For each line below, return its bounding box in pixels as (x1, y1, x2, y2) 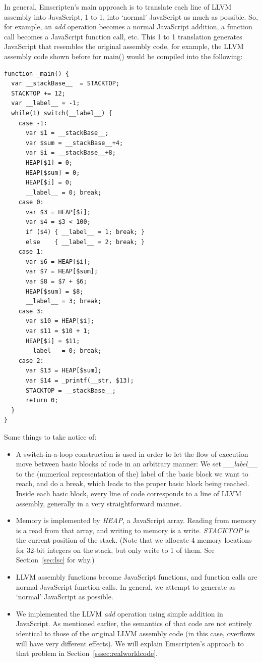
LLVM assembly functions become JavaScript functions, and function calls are (16, 572, 257, 582)
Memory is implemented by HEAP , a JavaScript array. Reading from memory (16, 515, 256, 526)
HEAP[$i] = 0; (25, 179, 73, 186)
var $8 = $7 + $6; (25, 278, 87, 286)
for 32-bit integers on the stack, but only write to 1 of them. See (16, 544, 215, 555)
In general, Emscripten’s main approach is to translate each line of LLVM (4, 2, 232, 12)
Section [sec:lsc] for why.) (16, 554, 95, 565)
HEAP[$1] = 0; (25, 159, 73, 166)
